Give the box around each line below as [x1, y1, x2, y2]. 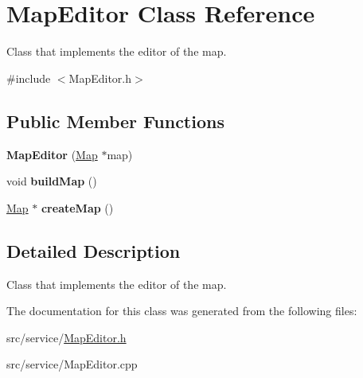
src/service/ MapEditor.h [6, 329, 127, 345]
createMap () [41, 199, 114, 216]
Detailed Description [6, 238, 181, 263]
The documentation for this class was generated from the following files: [6, 302, 357, 319]
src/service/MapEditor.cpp [6, 356, 138, 372]
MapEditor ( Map [6, 146, 98, 162]
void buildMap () [6, 173, 97, 189]
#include [6, 69, 51, 86]
